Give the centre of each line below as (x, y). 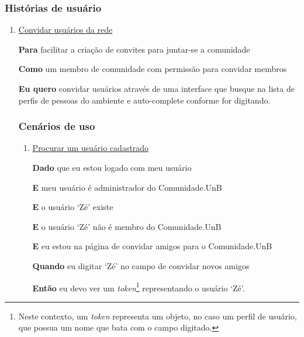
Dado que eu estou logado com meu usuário (112, 167)
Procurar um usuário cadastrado (91, 148)
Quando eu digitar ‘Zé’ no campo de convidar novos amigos (141, 265)
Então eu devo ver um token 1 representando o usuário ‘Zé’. (139, 287)
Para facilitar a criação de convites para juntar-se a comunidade (134, 49)
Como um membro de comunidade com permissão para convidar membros (153, 69)
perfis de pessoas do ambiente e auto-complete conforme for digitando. (144, 100)
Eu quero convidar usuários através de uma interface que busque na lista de (156, 88)
